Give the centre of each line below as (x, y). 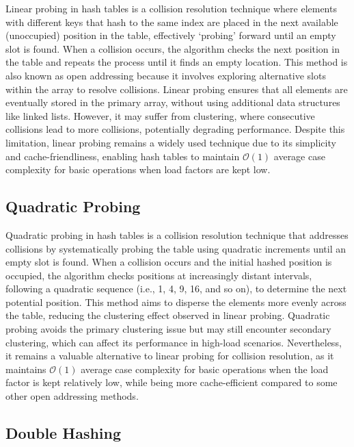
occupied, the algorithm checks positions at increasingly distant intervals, (159, 275)
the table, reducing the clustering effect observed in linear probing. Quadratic (168, 315)
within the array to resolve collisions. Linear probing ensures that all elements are (177, 89)
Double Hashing (64, 433)
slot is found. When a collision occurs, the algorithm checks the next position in (173, 48)
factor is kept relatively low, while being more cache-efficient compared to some (172, 382)
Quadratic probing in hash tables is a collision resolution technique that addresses (177, 234)
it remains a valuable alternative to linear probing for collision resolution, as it (170, 356)
